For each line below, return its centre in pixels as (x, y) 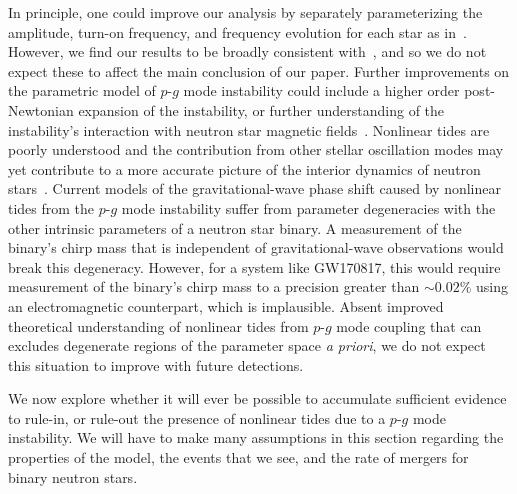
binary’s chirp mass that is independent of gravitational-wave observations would (256, 247)
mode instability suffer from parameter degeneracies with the (308, 207)
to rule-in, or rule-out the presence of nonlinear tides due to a (197, 417)
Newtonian (41, 109)
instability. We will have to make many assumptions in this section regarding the (256, 437)
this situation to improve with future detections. (156, 364)
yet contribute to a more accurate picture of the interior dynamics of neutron (244, 168)
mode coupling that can (409, 325)
